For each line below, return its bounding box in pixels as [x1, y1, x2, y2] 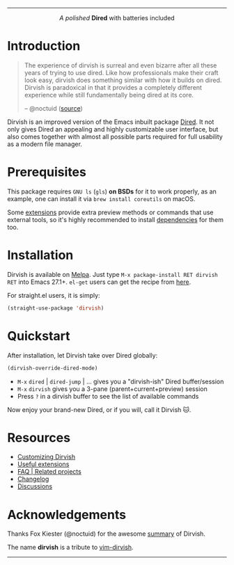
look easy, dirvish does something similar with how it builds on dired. [24, 76, 222, 84]
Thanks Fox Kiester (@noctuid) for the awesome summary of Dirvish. [7, 530, 205, 538]
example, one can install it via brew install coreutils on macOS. [7, 194, 196, 202]
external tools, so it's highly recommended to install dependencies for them [7, 215, 224, 223]
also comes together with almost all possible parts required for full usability [7, 132, 223, 141]
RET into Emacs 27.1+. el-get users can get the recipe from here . [7, 278, 192, 286]
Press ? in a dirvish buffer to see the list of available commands [17, 392, 199, 400]
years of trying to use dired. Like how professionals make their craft [24, 68, 219, 77]
